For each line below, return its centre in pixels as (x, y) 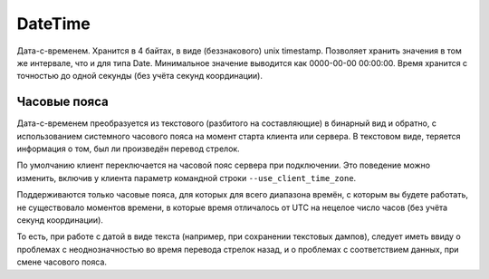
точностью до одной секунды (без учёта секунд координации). (139, 76)
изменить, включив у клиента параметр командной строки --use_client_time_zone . (187, 178)
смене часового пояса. (62, 262)
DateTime (53, 24)
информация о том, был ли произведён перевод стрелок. (128, 149)
